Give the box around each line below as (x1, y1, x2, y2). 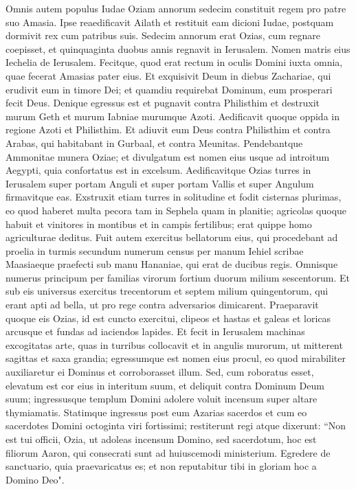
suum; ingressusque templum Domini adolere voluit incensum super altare (5, 391, 318, 406)
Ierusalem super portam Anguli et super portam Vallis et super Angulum (5, 176, 314, 190)
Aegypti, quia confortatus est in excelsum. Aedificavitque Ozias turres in (5, 163, 311, 177)
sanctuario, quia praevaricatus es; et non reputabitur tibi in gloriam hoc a (5, 459, 317, 473)
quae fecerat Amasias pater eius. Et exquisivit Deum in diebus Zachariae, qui (5, 68, 331, 82)
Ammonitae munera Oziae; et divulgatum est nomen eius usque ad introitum (5, 149, 330, 163)
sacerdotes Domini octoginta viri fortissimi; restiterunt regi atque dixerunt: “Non (5, 418, 346, 433)
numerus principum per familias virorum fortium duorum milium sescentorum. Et (5, 270, 350, 284)
